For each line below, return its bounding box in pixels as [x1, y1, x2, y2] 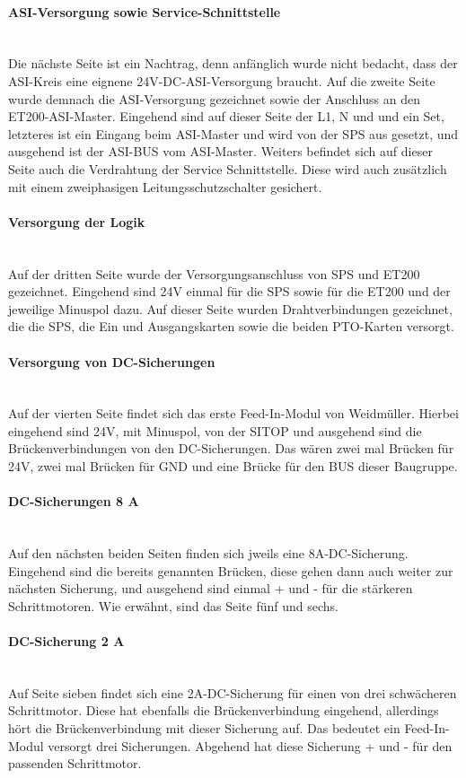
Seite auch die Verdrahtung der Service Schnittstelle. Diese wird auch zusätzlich [8, 159, 447, 178]
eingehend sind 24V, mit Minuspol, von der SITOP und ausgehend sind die [8, 421, 422, 440]
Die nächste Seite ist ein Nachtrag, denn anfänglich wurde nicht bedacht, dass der [8, 54, 458, 73]
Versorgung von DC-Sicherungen [8, 352, 215, 371]
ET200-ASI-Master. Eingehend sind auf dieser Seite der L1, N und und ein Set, [8, 107, 444, 126]
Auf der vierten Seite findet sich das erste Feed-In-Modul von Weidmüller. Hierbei [8, 404, 459, 423]
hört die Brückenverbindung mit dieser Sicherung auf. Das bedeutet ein [8, 719, 400, 738]
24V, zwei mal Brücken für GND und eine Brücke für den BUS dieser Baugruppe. [8, 457, 458, 476]
